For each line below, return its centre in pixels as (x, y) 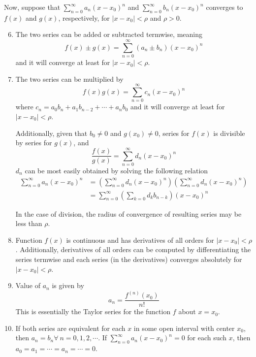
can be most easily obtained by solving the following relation (116, 170)
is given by (68, 285)
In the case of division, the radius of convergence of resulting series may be (128, 213)
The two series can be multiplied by (69, 79)
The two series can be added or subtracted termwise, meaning (109, 34)
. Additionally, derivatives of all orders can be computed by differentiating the (133, 249)
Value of (28, 285)
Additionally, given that (51, 133)
